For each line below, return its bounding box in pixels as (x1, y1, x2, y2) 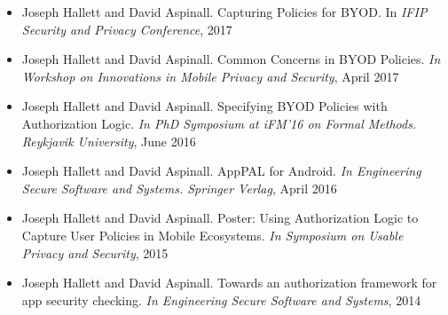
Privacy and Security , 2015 (21, 243, 169, 262)
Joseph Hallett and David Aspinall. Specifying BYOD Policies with (21, 97, 388, 115)
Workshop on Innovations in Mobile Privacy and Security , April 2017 (21, 67, 399, 85)
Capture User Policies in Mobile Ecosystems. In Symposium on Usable (21, 225, 404, 244)
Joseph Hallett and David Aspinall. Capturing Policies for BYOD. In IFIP (21, 3, 428, 20)
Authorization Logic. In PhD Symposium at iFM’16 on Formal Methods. (21, 114, 417, 132)
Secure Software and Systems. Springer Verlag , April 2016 (21, 178, 337, 197)
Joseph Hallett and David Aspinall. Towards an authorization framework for (21, 273, 437, 292)
